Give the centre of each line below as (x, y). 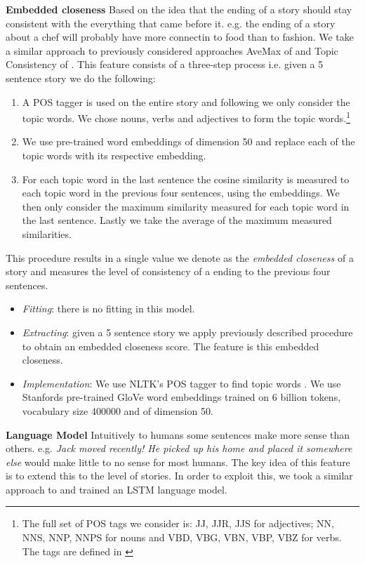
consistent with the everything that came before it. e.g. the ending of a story (171, 23)
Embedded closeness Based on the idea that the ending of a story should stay (179, 9)
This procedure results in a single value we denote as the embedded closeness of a (180, 257)
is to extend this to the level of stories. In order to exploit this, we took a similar (179, 476)
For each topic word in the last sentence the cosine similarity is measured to (186, 179)
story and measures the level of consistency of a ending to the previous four (168, 271)
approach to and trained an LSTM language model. (117, 489)
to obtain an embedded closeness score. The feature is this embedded (171, 346)
